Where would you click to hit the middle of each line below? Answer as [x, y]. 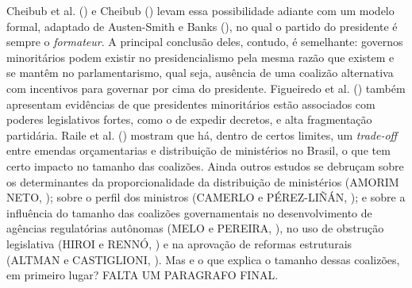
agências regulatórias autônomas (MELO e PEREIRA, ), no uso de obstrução [195, 228]
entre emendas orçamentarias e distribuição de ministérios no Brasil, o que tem [198, 150]
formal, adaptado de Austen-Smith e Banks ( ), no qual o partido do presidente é [202, 26]
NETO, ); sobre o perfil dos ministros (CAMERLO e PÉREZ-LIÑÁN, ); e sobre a [206, 197]
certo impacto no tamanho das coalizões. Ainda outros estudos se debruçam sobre [205, 165]
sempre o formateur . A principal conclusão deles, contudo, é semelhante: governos [205, 42]
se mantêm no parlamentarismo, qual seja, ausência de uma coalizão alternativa [200, 73]
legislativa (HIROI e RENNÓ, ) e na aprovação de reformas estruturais [179, 243]
